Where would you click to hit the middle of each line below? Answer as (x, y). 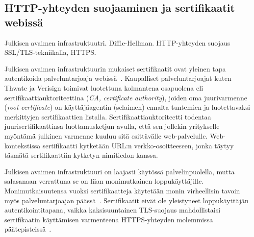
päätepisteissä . (28, 229)
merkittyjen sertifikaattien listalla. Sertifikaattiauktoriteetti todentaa (108, 116)
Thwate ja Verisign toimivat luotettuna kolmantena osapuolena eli (104, 87)
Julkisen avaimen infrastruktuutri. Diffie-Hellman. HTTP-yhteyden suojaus (117, 42)
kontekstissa (23, 145)
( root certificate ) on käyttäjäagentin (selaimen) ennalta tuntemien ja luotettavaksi (127, 107)
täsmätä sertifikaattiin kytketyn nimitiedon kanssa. (81, 155)
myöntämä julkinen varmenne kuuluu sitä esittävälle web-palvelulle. (106, 135)
